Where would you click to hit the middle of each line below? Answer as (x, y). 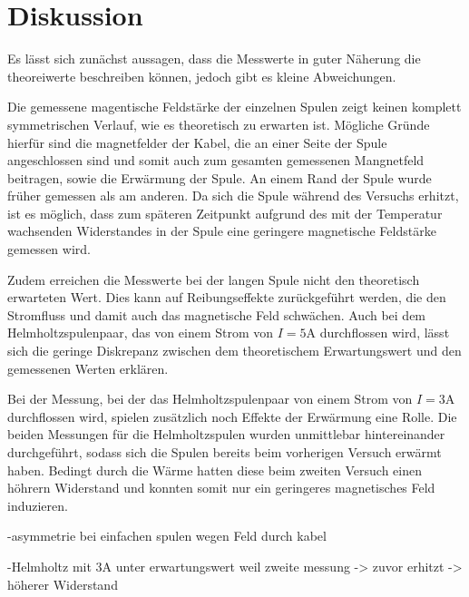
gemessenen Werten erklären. (88, 368)
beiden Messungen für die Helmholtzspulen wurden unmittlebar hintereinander (226, 434)
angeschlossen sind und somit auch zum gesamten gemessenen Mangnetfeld (216, 160)
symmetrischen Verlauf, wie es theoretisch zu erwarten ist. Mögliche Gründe (219, 124)
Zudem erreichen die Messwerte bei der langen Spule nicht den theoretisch (214, 279)
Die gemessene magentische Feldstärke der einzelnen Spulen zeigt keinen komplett (234, 107)
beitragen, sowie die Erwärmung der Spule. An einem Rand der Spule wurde (220, 177)
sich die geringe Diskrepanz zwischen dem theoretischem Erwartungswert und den (234, 351)
